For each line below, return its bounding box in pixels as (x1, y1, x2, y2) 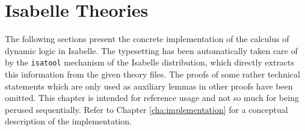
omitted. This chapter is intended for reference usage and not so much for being (5, 91, 299, 104)
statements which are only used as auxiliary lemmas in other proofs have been (5, 79, 293, 92)
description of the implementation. (5, 115, 132, 127)
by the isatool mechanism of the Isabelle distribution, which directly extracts (5, 56, 295, 69)
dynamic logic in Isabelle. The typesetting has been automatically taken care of (5, 44, 298, 56)
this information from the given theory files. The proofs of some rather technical (5, 67, 300, 80)
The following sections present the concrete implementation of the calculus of (5, 32, 289, 45)
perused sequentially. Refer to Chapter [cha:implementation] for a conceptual (5, 103, 288, 115)
